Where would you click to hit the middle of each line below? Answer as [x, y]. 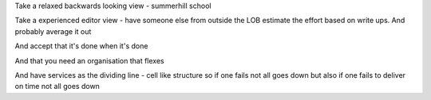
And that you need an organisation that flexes [89, 60]
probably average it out [53, 31]
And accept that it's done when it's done [81, 46]
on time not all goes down [57, 87]
